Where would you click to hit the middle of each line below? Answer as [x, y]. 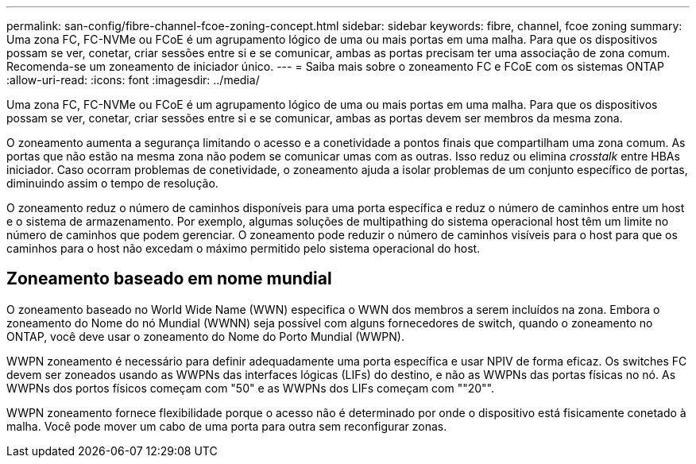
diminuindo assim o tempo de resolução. [112, 183]
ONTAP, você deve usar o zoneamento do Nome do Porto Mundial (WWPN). [205, 336]
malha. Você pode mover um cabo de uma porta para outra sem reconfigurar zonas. [227, 426]
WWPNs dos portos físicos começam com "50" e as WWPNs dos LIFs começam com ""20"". [251, 388]
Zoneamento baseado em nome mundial [169, 279]
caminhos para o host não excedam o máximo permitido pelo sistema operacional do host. [244, 248]
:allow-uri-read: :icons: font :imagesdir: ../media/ [133, 80]
